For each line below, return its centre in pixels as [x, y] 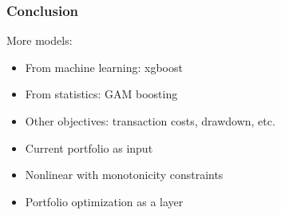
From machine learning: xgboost [104, 67]
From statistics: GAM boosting [101, 94]
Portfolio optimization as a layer [104, 201]
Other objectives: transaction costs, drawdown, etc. [150, 121]
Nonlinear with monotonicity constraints [124, 175]
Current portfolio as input [89, 147]
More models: [40, 40]
